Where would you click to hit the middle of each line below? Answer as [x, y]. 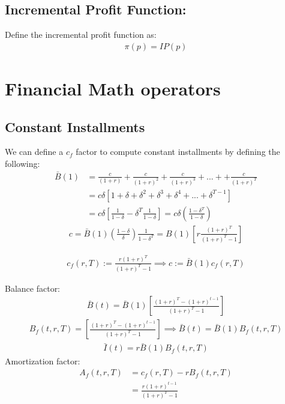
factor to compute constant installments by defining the [178, 152]
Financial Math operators [113, 89]
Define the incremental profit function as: [81, 35]
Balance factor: [33, 288]
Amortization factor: [43, 360]
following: [22, 163]
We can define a [34, 152]
